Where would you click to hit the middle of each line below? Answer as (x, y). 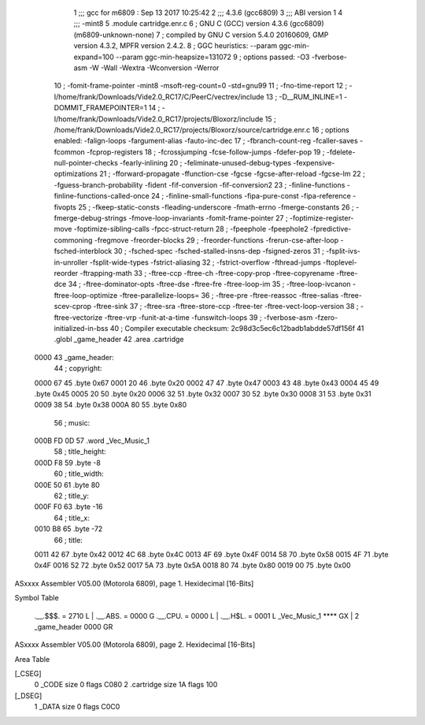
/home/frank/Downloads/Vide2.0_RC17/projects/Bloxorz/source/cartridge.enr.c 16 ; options (201, 129)
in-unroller (71, 262)
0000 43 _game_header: (74, 357)
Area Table (32, 659)
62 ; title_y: (72, 496)
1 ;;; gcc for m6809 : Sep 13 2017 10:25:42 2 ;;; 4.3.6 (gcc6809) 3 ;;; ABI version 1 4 (208, 13)
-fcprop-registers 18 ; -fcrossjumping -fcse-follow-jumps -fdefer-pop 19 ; (206, 152)
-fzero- (326, 317)
